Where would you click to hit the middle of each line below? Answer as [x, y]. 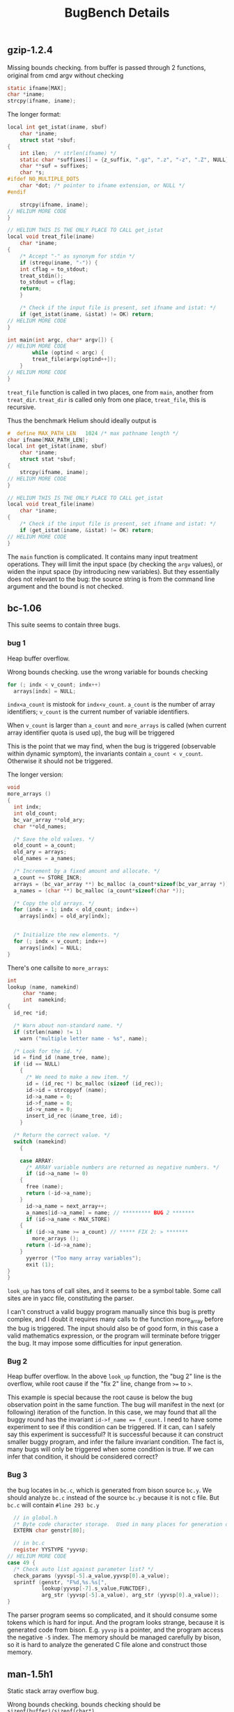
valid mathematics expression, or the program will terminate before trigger [114, 1336]
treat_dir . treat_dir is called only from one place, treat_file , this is [107, 399]
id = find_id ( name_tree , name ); [62, 1058]
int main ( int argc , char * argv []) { [60, 340]
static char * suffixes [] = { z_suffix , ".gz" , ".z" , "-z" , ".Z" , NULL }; [126, 160]
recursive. [22, 407]
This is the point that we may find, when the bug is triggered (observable [111, 746]
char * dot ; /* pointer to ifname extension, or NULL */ [103, 186]
